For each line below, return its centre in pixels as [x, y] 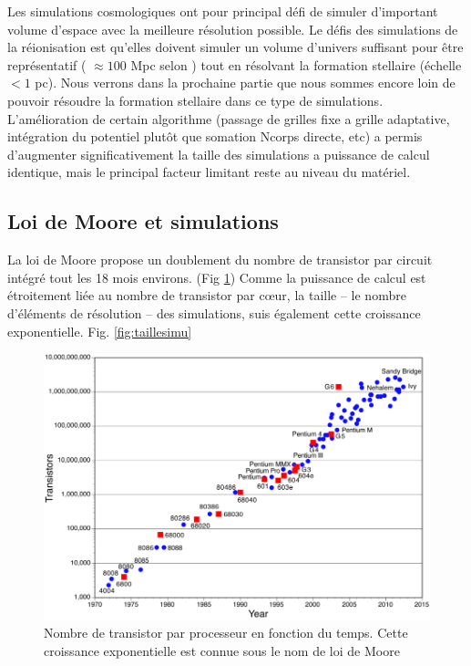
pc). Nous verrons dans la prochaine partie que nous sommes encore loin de [245, 83]
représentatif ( [47, 64]
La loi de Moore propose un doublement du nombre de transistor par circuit [220, 260]
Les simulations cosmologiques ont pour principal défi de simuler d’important [223, 11]
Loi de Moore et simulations [143, 221]
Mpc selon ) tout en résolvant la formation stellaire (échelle [296, 64]
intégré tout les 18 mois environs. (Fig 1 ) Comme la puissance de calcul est [217, 277]
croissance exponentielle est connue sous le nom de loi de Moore [222, 650]
